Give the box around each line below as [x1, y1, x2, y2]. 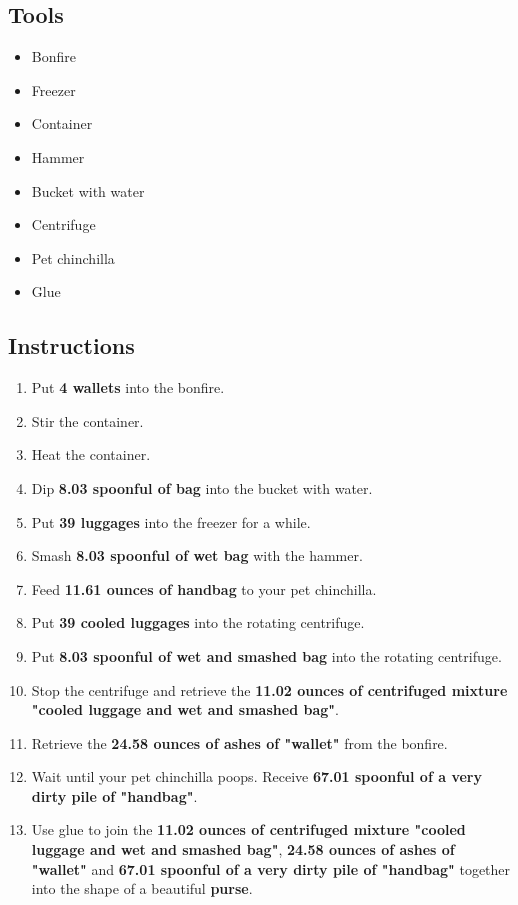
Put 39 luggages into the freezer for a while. [31, 511, 311, 532]
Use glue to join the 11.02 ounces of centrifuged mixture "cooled [31, 819, 466, 840]
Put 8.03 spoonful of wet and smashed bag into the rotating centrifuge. [31, 645, 502, 666]
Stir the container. [31, 410, 144, 431]
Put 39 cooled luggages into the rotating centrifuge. [31, 612, 365, 633]
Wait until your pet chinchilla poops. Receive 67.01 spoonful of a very [31, 766, 482, 787]
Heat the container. [31, 444, 151, 465]
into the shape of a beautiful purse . [31, 878, 253, 899]
